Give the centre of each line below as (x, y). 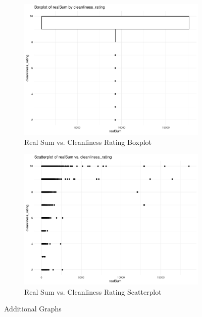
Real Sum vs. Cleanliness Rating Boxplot (88, 142)
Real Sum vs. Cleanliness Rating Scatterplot (93, 291)
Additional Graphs (33, 309)
